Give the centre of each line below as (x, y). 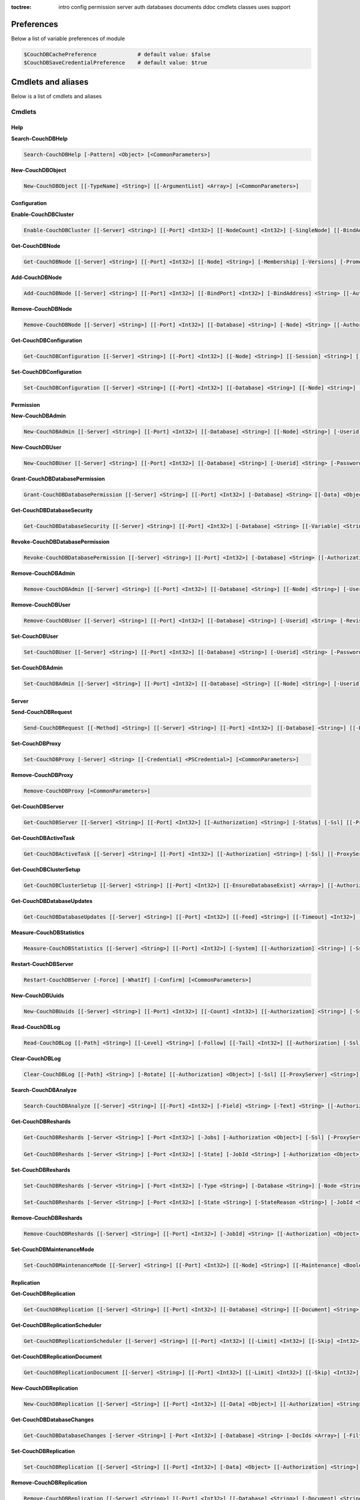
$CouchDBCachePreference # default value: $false (117, 54)
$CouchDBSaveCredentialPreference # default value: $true (115, 63)
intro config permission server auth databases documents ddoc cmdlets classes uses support (175, 7)
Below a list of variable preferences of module (68, 38)
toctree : (21, 7)
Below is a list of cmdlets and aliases (56, 96)
